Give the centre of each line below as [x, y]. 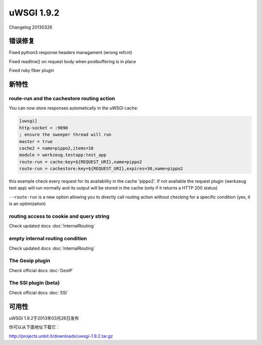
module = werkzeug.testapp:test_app [63, 155]
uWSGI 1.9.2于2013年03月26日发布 [44, 318]
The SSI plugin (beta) [34, 283]
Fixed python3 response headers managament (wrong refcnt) [71, 52]
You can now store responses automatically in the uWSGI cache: [74, 108]
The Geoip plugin [30, 261]
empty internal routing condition [48, 239]
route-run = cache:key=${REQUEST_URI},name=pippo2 [81, 162]
